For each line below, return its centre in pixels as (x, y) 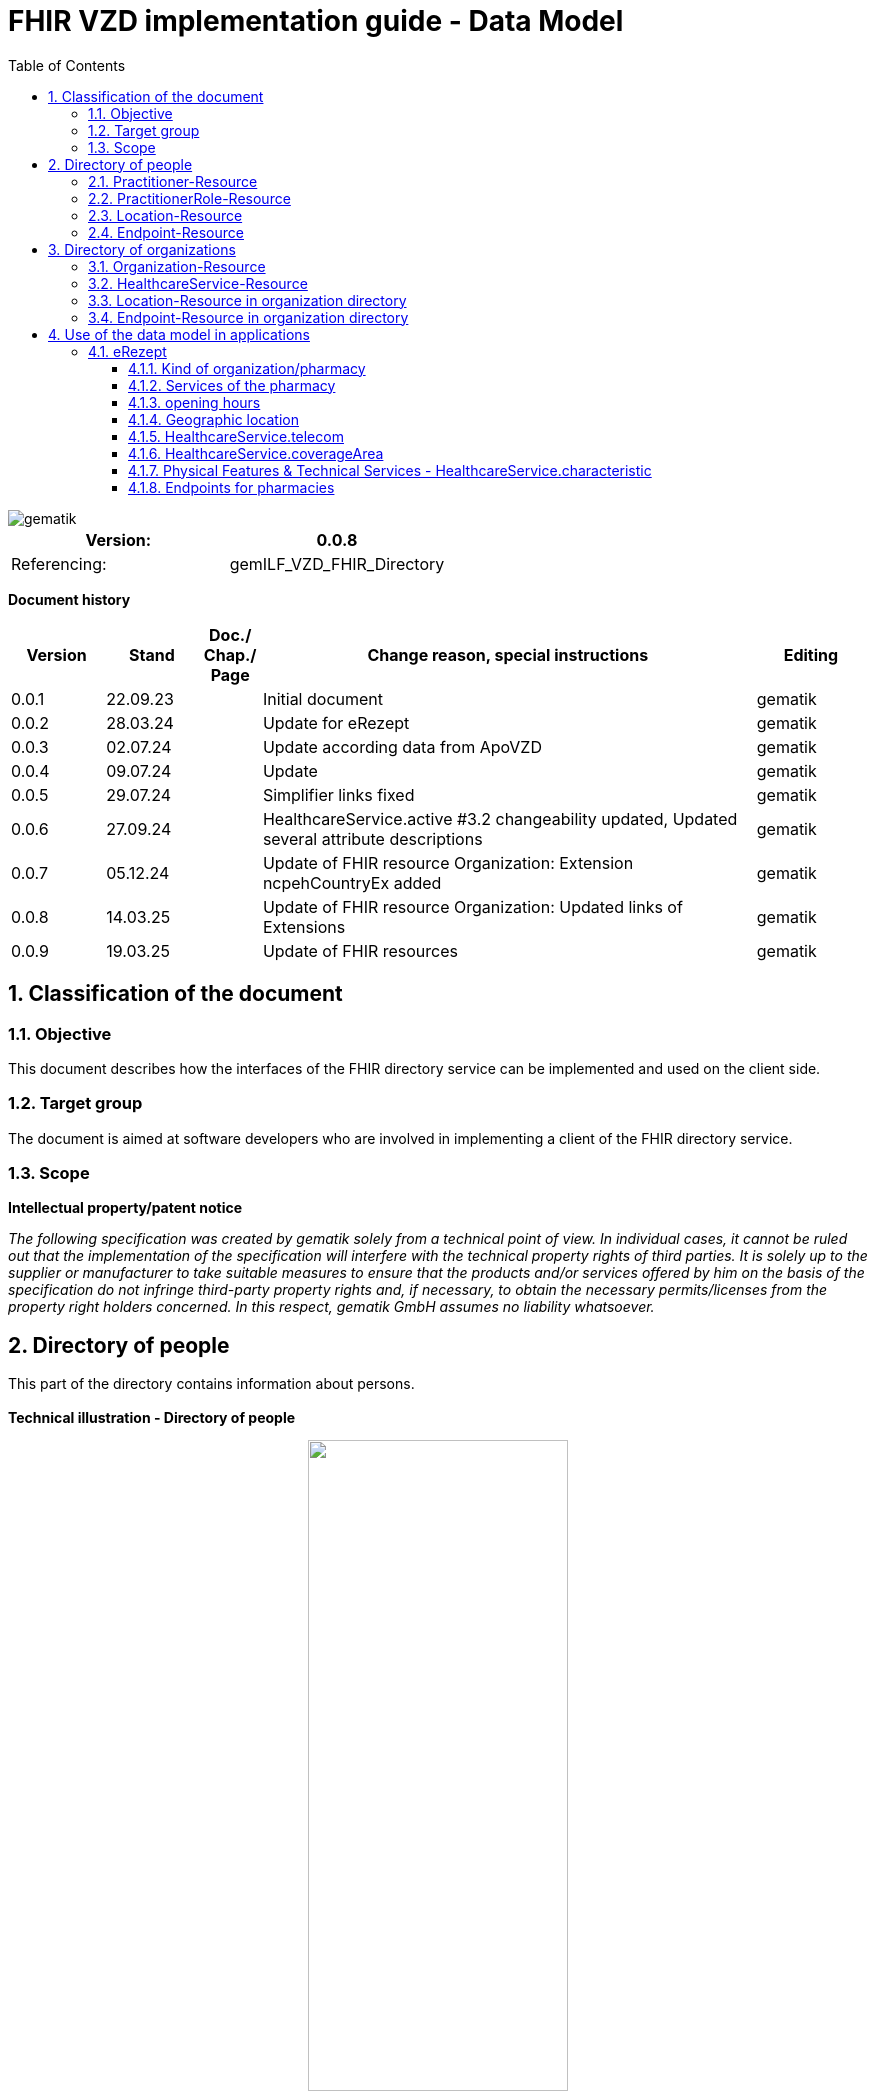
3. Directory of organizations (142, 249)
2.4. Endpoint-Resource (166, 232)
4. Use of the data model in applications (179, 334)
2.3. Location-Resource (165, 215)
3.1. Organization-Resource (177, 266)
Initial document (323, 698)
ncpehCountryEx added (352, 882)
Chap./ (230, 654)
